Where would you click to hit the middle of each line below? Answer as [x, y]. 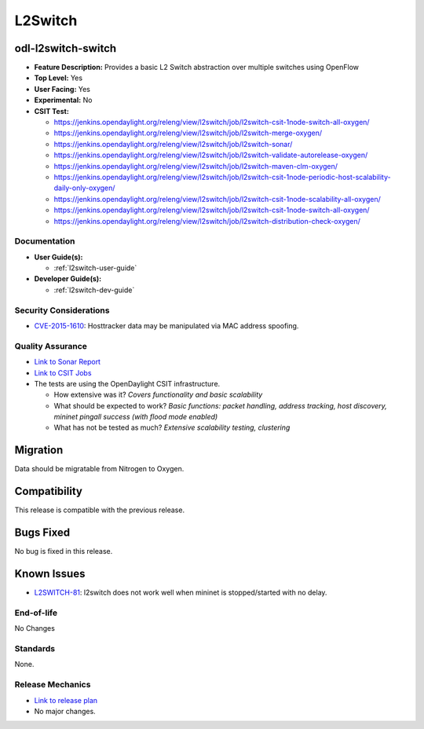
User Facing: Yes [62, 89]
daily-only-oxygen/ [84, 188]
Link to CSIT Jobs [63, 372]
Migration [39, 451]
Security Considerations [62, 310]
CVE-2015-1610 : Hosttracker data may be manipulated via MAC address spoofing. [166, 325]
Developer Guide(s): [68, 279]
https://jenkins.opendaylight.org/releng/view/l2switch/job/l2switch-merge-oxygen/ [188, 133]
